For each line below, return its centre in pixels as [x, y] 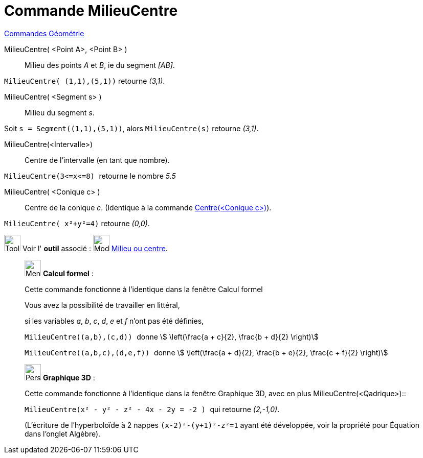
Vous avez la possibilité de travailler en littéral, [102, 305]
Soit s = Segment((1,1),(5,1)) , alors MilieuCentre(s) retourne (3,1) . [131, 128]
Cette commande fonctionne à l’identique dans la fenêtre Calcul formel [144, 289]
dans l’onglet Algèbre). [63, 433]
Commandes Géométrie [44, 33]
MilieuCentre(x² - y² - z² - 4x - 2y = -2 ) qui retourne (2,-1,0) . [152, 409]
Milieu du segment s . [60, 112]
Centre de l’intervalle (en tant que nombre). [97, 160]
